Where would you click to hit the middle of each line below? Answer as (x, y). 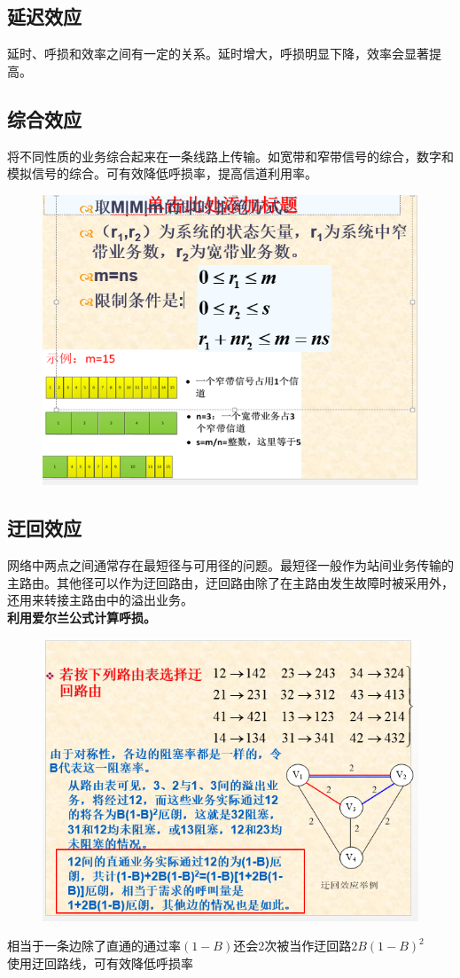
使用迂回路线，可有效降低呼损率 (100, 962)
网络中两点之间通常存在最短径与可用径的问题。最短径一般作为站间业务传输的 (230, 565)
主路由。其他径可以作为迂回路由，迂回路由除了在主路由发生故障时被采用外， (230, 582)
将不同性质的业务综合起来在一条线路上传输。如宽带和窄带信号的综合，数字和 (230, 156)
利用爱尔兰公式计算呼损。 (82, 617)
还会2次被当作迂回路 (292, 946)
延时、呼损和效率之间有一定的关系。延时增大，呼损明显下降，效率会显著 (218, 54)
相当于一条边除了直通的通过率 (94, 946)
